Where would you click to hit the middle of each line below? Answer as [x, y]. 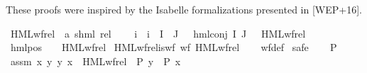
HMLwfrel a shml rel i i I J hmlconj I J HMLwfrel [158, 33]
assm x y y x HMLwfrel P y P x [95, 61]
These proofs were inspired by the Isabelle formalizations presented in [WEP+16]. [184, 9]
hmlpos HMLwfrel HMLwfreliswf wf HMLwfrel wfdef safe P [174, 47]
